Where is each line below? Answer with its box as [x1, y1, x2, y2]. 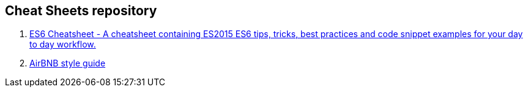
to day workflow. [29, 39, 96, 50]
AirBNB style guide [29, 58, 106, 69]
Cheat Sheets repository [5, 3, 157, 18]
